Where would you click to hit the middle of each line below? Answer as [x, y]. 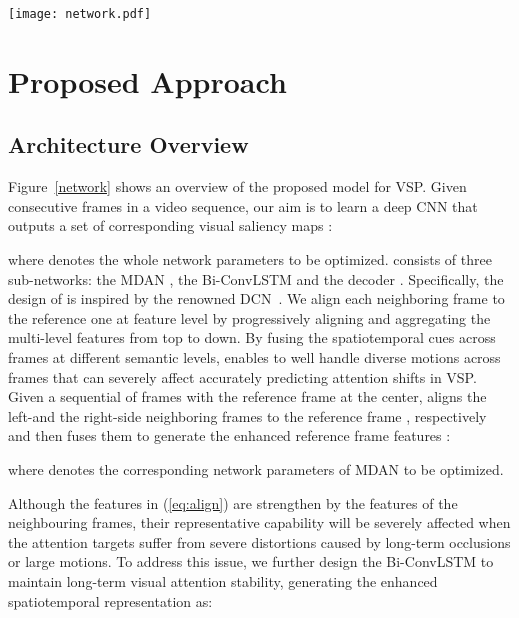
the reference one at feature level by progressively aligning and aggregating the [249, 317]
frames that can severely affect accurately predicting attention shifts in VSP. [242, 376]
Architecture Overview [128, 144]
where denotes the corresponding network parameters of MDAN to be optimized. [256, 468]
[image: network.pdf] [80, 14]
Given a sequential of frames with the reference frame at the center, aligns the [247, 396]
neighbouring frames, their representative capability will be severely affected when [259, 522]
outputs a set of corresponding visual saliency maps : [170, 225]
